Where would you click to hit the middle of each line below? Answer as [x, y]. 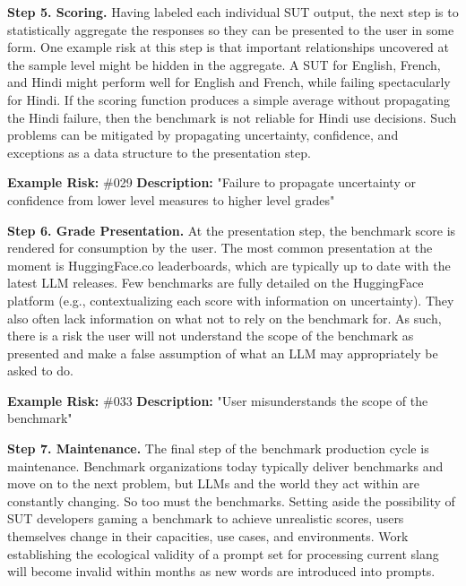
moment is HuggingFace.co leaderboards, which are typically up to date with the [229, 265]
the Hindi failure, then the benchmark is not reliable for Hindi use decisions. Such [232, 117]
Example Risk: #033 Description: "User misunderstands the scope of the [218, 400]
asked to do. [40, 371]
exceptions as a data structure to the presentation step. [159, 152]
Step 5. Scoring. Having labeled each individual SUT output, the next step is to [233, 12]
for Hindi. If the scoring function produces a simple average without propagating [229, 99]
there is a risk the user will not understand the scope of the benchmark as [211, 336]
